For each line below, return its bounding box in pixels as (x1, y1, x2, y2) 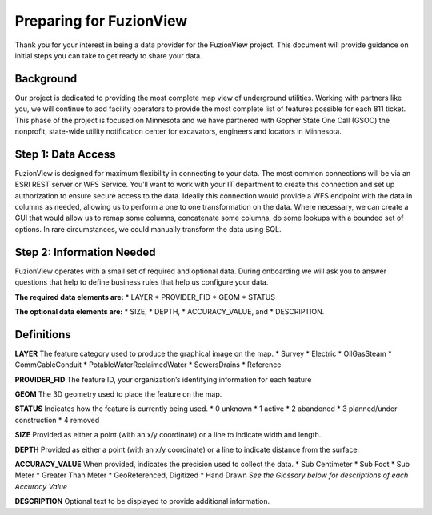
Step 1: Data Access (14, 147, 116, 161)
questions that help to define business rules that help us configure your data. (14, 277, 269, 287)
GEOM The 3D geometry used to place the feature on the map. (14, 389, 222, 399)
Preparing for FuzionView (14, 12, 188, 30)
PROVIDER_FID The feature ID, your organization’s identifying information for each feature (14, 374, 312, 384)
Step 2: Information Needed (14, 245, 156, 259)
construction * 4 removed (14, 415, 100, 425)
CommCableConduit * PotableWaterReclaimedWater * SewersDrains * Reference (14, 360, 282, 369)
